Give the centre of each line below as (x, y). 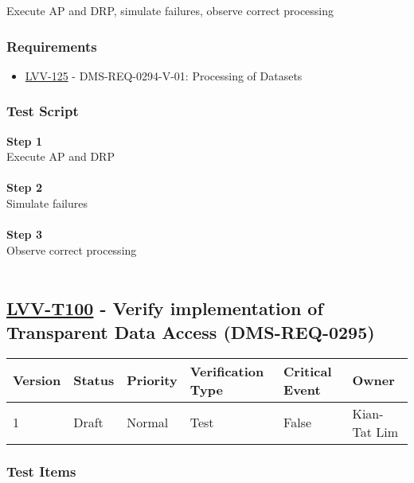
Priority (152, 380)
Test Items (41, 471)
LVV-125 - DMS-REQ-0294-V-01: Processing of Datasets (164, 75)
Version (37, 380)
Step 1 (24, 140)
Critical (308, 371)
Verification (227, 371)
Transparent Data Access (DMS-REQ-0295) (191, 331)
